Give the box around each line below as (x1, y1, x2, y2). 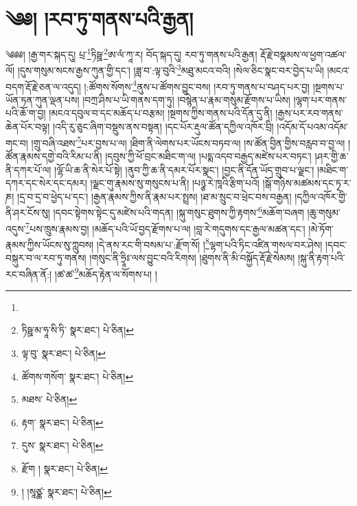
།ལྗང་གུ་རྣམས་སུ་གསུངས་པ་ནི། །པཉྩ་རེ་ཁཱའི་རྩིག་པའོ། (90, 176, 260, 190)
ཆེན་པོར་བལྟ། (5, 119, 50, 134)
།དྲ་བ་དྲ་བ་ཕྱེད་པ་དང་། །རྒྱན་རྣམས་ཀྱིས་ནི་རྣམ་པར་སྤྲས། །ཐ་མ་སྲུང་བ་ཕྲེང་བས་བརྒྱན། (17, 189, 292, 203)
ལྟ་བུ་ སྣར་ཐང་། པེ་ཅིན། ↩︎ (21, 346, 106, 360)
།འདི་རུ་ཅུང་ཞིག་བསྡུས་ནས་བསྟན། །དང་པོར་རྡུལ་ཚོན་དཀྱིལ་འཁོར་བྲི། (52, 119, 274, 134)
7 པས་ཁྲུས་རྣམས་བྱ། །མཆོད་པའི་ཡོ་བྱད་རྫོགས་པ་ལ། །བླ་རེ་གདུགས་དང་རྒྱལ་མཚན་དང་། (25, 219, 306, 235)
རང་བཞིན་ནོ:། (5, 266, 52, 281)
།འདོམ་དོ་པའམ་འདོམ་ (277, 119, 349, 134)
